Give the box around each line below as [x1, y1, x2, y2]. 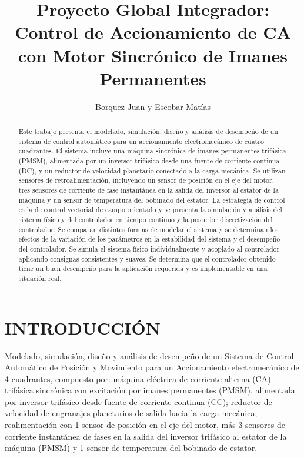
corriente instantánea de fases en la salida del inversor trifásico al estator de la [5, 430, 287, 442]
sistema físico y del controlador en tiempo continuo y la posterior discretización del [18, 214, 273, 224]
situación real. [18, 273, 62, 283]
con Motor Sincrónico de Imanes [18, 43, 288, 67]
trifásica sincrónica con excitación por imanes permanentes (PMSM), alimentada [5, 384, 295, 396]
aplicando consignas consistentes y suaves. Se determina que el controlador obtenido [18, 253, 276, 263]
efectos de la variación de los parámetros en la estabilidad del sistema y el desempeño [18, 234, 280, 244]
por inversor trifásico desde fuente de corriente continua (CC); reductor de [5, 395, 272, 407]
